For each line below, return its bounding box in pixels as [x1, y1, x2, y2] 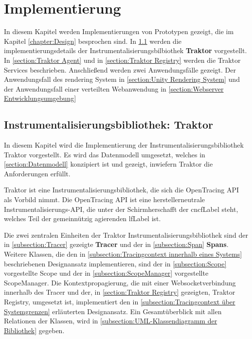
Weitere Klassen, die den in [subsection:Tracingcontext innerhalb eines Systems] [4, 249, 242, 259]
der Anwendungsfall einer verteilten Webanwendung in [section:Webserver [4, 83, 224, 94]
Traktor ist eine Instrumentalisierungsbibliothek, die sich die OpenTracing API [4, 185, 239, 195]
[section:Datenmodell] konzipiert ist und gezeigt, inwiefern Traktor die [4, 159, 213, 169]
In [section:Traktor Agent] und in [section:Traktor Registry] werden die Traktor [4, 55, 241, 65]
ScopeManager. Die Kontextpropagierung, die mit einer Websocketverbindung [4, 277, 236, 287]
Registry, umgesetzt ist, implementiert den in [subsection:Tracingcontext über [4, 296, 235, 306]
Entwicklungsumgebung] [4, 93, 76, 103]
